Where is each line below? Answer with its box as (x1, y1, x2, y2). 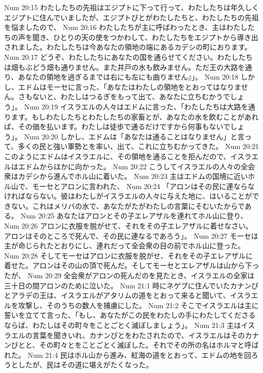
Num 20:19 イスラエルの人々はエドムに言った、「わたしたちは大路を (24, 101, 248, 111)
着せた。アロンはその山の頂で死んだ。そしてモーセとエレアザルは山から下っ (4, 260, 259, 271)
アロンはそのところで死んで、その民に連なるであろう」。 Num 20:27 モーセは (4, 230, 258, 241)
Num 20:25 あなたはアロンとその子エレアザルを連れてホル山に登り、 (20, 210, 248, 221)
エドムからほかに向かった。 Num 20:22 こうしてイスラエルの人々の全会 (18, 161, 255, 171)
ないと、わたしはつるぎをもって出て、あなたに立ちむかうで (32, 91, 231, 102)
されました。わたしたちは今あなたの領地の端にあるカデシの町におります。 (4, 42, 252, 52)
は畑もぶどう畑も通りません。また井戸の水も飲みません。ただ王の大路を (4, 61, 245, 72)
